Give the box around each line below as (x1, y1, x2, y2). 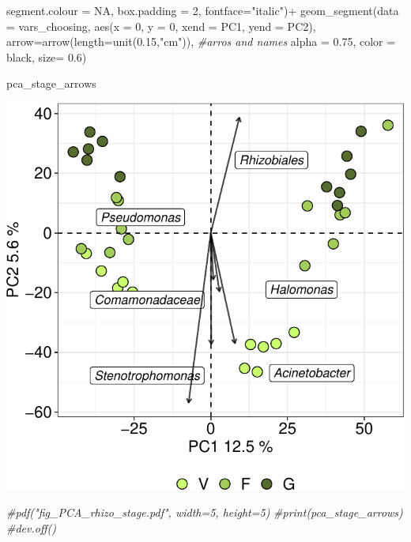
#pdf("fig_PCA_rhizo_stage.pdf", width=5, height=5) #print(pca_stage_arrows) (6, 504, 403, 521)
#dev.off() (6, 520, 56, 536)
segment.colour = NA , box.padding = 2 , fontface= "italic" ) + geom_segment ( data (6, 2, 399, 18)
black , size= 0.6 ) (6, 48, 87, 65)
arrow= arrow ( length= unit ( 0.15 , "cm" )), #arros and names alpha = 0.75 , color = (6, 33, 396, 50)
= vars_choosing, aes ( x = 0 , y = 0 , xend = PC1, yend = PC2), (6, 17, 316, 34)
